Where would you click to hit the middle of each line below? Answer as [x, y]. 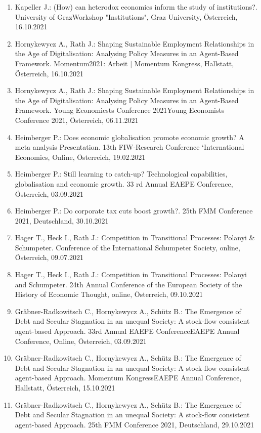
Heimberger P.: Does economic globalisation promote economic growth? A [129, 137]
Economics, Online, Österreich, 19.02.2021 [80, 157]
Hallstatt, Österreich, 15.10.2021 [65, 387]
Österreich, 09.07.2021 [49, 257]
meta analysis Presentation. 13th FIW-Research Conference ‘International [129, 147]
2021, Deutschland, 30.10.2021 [62, 220]
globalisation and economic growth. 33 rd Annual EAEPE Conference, [124, 183]
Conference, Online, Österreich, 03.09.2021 [81, 341]
